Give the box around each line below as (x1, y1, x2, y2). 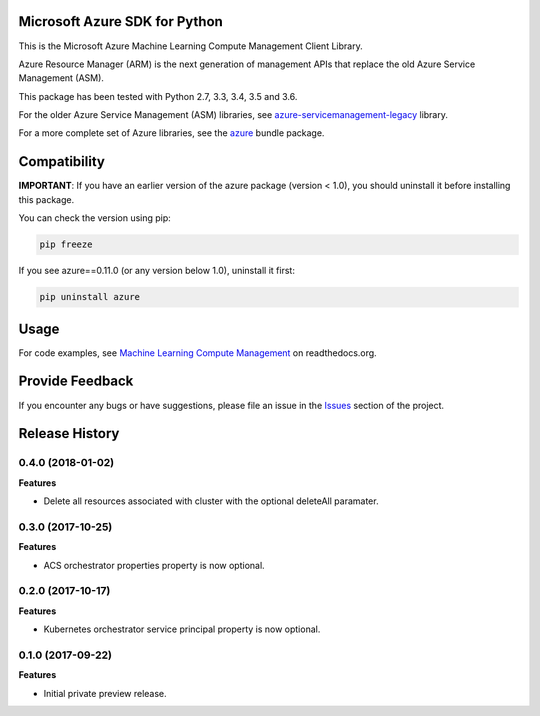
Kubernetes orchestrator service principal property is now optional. (43, 623, 321, 635)
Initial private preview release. (43, 687, 167, 699)
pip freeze (39, 239, 93, 250)
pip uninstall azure (39, 291, 140, 303)
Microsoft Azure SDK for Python (18, 13, 224, 30)
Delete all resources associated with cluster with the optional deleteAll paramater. (43, 495, 379, 507)
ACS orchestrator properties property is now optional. (43, 559, 265, 571)
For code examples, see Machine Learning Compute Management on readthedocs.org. (18, 346, 377, 359)
